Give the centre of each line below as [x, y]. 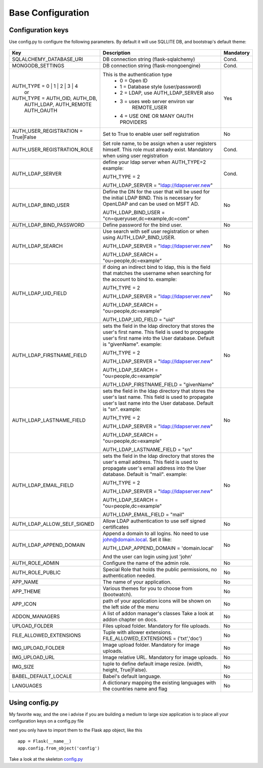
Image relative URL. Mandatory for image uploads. [160, 658]
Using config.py [34, 702]
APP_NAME [25, 582]
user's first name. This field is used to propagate [158, 332]
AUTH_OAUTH [41, 111]
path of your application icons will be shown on [157, 601]
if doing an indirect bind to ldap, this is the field [156, 267]
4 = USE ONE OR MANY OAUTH [156, 116]
